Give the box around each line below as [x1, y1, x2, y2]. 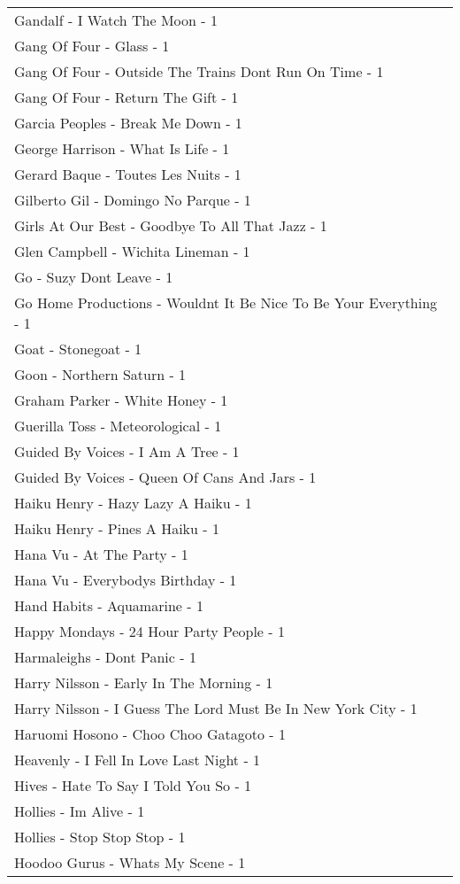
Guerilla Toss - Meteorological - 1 [14, 415, 222, 436]
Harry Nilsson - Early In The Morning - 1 [14, 672, 273, 693]
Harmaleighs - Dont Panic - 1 [14, 647, 196, 667]
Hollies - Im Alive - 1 [14, 801, 145, 821]
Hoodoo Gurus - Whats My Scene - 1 [14, 852, 246, 872]
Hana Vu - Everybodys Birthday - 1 [14, 570, 237, 590]
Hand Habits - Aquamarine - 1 [14, 595, 203, 616]
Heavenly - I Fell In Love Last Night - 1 [14, 749, 261, 770]
